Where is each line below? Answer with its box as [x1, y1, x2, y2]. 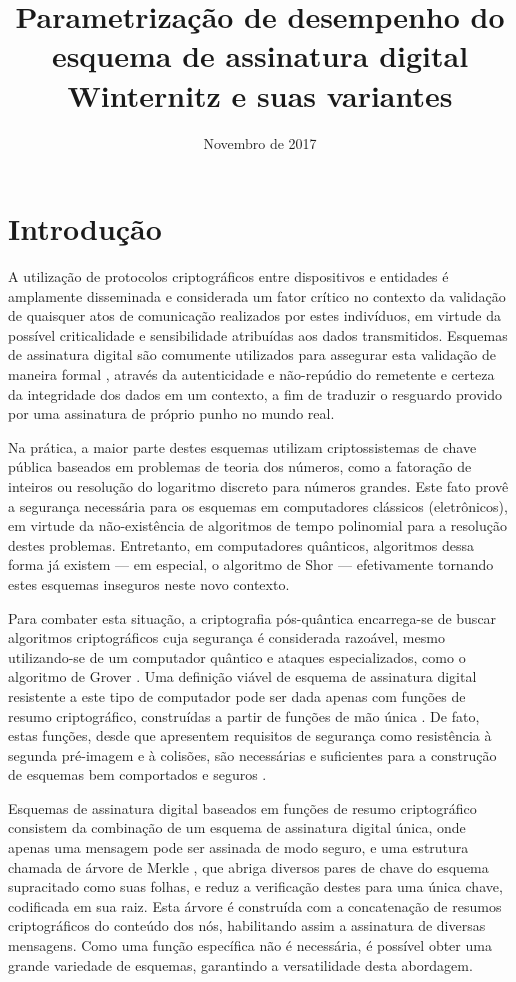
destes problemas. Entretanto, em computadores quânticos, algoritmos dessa [8, 534, 475, 555]
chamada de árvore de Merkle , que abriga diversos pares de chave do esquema [8, 856, 489, 877]
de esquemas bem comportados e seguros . [8, 764, 267, 785]
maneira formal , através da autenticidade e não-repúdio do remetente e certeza [8, 364, 495, 384]
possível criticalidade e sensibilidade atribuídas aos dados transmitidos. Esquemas [8, 324, 508, 345]
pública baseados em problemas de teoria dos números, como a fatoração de [8, 456, 472, 477]
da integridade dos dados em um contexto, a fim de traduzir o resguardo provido [8, 383, 502, 404]
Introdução [8, 208, 162, 249]
